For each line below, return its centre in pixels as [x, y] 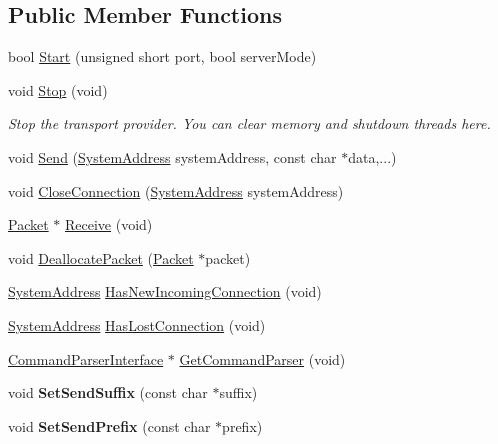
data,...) [372, 156]
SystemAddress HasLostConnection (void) [137, 324]
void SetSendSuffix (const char [108, 392]
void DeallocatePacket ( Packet [101, 257]
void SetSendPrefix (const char [109, 425]
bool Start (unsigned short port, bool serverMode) [162, 56]
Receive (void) [108, 224]
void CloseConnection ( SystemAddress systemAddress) [176, 190]
